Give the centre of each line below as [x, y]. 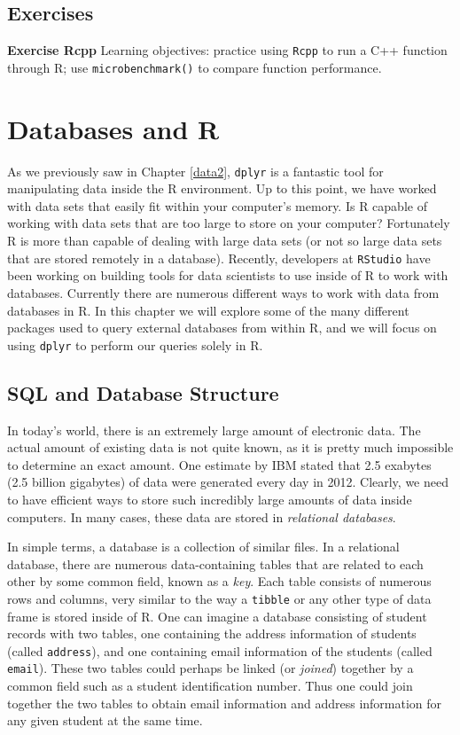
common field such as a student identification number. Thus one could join [210, 686]
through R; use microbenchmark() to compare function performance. [195, 67]
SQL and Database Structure [143, 392]
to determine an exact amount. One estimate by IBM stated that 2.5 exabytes [219, 464]
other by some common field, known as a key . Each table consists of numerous [219, 581]
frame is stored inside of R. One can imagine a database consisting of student [217, 616]
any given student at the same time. [105, 720]
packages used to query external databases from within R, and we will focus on [222, 328]
